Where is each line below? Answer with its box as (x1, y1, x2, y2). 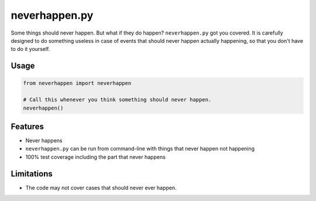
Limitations (11, 169, 53, 179)
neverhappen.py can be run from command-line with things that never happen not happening (25, 145, 255, 152)
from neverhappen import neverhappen (23, 80, 132, 87)
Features (11, 121, 44, 131)
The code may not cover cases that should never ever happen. (25, 184, 177, 191)
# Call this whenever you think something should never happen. (23, 97, 212, 103)
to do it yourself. (11, 46, 50, 53)
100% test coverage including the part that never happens (25, 153, 166, 161)
